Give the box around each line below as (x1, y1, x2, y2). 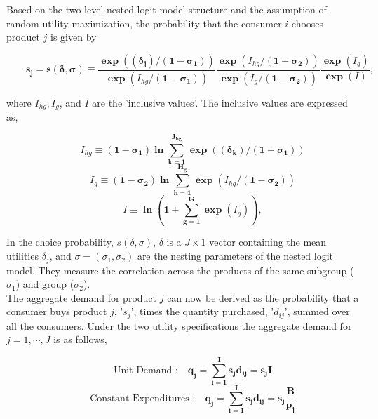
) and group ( (15, 277, 74, 291)
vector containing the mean (209, 234, 327, 249)
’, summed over (284, 304, 350, 319)
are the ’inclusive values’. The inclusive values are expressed (92, 95, 348, 109)
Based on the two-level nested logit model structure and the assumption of (6, 2, 327, 16)
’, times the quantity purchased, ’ (130, 304, 274, 319)
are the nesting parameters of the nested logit (137, 248, 334, 263)
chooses (291, 15, 324, 30)
